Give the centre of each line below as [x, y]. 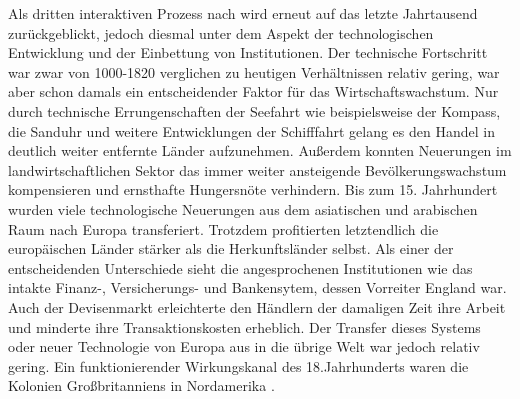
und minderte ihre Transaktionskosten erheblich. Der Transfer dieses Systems [244, 326]
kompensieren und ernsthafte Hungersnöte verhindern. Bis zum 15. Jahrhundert [253, 189]
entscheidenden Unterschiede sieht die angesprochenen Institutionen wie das [240, 267]
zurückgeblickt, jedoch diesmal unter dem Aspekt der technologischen [221, 32]
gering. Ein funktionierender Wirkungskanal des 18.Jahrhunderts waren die [238, 365]
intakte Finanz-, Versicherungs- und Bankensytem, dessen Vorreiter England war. [257, 287]
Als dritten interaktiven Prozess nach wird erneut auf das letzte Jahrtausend [243, 13]
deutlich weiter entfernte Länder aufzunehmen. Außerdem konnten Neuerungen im [260, 150]
